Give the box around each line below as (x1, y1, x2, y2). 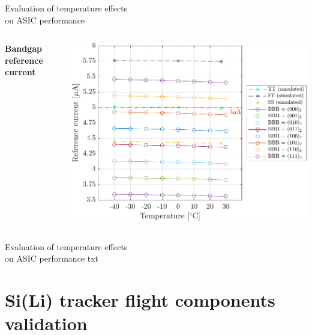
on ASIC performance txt (5, 252, 99, 265)
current (5, 66, 36, 78)
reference (5, 54, 43, 66)
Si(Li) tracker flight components (5, 287, 275, 312)
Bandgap (5, 42, 42, 55)
